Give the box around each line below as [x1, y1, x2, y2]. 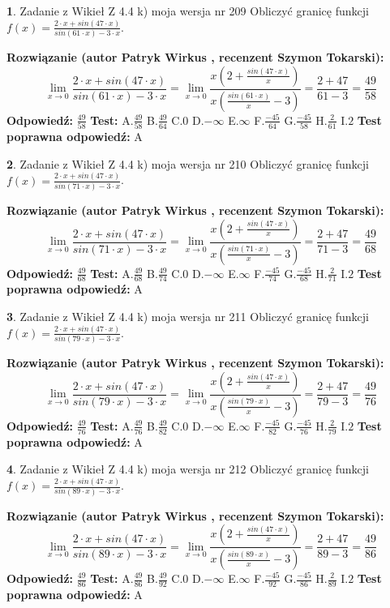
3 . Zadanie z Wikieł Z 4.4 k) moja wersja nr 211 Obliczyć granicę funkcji [6, 307, 369, 324]
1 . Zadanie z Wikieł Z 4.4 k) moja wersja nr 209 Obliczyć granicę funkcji [6, 2, 369, 19]
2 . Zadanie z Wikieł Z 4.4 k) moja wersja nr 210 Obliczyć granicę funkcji [6, 155, 369, 172]
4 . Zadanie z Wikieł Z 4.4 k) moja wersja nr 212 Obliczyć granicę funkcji [6, 460, 369, 477]
